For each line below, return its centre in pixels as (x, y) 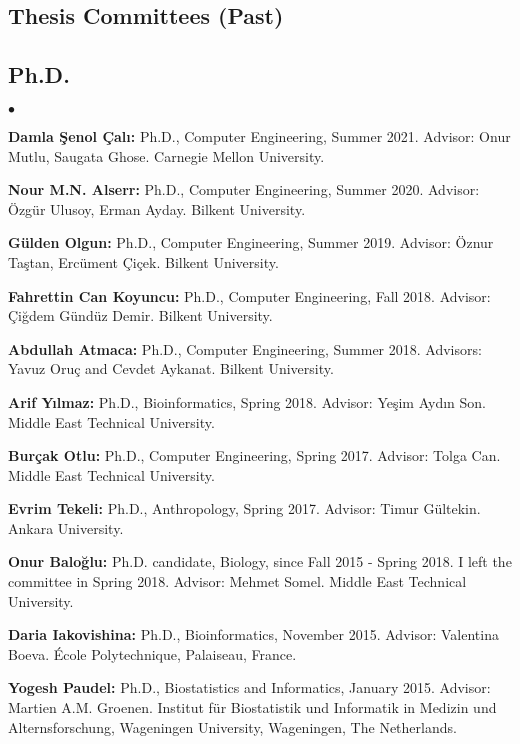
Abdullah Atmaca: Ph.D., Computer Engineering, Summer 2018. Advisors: (245, 348)
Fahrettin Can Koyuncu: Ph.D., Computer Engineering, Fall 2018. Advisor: (249, 295)
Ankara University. (66, 527)
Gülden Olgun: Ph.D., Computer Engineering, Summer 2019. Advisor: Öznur (251, 242)
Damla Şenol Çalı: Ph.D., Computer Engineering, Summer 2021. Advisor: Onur (259, 135)
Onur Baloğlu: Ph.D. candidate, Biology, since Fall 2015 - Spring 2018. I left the (260, 561)
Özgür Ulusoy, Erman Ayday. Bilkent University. (157, 208)
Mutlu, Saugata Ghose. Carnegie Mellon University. (166, 155)
